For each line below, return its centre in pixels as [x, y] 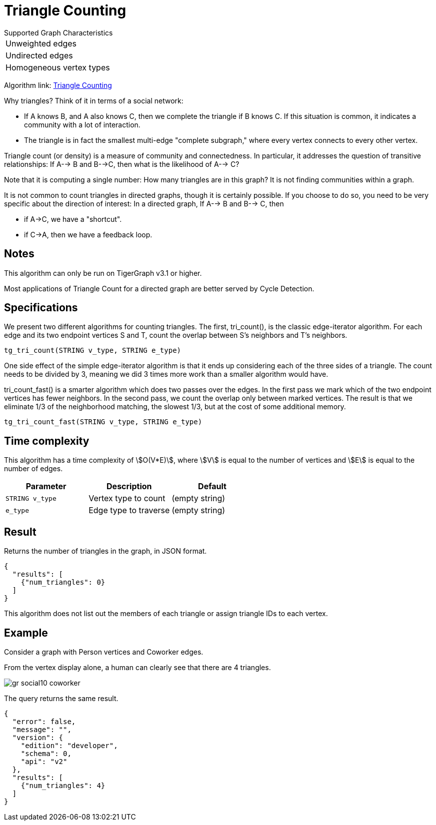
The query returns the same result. [61, 698]
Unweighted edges [41, 43]
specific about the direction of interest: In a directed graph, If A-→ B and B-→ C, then [144, 203]
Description [129, 486]
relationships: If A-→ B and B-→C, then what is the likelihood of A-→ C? [122, 164]
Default [212, 486]
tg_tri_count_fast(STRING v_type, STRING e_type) [103, 422]
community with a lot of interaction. [82, 124]
